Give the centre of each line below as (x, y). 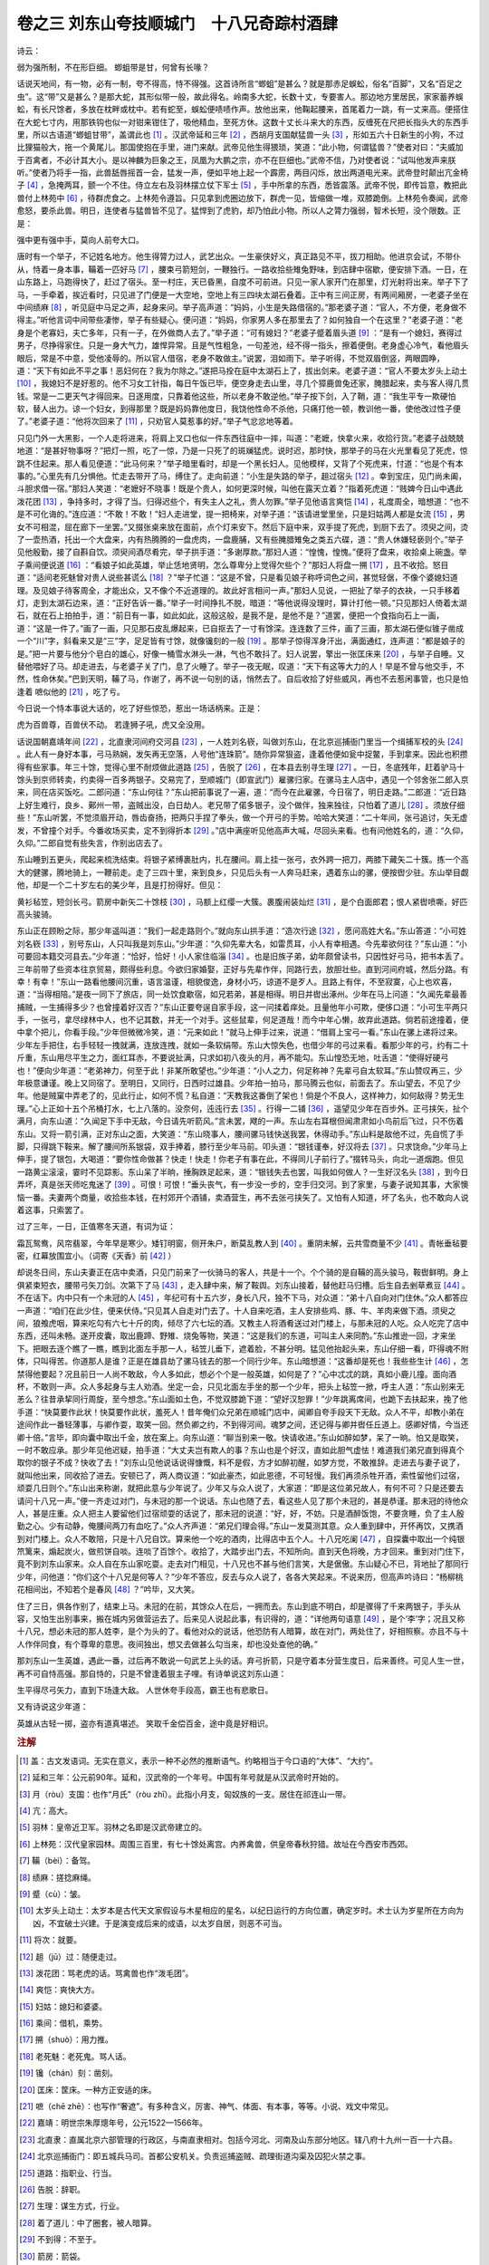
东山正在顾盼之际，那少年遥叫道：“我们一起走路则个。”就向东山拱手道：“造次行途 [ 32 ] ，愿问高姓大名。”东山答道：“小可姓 (242, 931)
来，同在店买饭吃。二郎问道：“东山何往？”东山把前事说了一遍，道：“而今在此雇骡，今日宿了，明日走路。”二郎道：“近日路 (241, 792)
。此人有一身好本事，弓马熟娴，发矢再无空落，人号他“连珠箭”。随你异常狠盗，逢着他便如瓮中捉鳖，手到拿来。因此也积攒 (242, 754)
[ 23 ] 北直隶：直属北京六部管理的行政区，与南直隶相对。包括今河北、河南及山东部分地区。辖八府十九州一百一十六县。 (238, 2139)
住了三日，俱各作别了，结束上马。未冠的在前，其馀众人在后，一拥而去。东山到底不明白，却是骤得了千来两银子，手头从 (239, 1606)
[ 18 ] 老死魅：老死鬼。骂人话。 (75, 2056)
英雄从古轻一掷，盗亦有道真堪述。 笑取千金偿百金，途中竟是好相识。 (145, 1723)
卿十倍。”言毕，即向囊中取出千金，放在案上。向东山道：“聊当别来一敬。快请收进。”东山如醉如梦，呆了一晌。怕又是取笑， (240, 1437)
